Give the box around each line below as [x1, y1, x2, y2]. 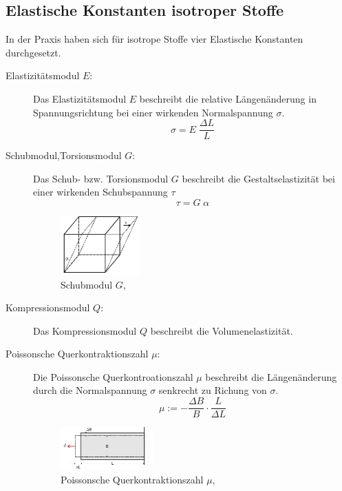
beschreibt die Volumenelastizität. [150, 323, 293, 337]
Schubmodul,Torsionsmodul [6, 148, 122, 163]
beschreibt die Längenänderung [205, 369, 337, 384]
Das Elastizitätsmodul [33, 91, 127, 105]
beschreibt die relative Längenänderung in [139, 91, 317, 105]
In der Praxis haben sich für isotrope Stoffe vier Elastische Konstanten [6, 32, 303, 46]
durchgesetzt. [6, 45, 61, 59]
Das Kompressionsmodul [33, 323, 137, 337]
